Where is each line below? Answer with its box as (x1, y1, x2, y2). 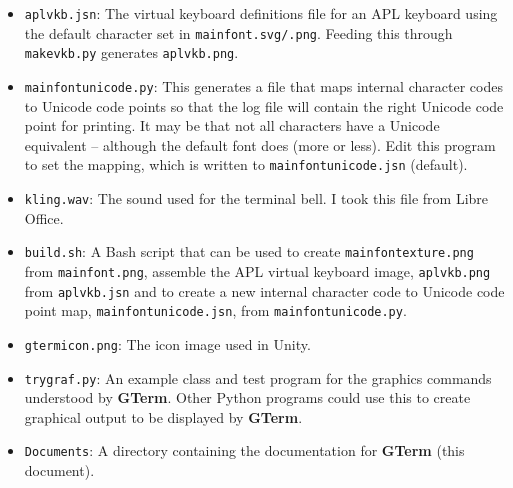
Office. (24, 207, 64, 228)
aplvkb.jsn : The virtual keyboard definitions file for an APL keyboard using (24, 3, 498, 23)
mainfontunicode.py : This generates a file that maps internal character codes (24, 75, 503, 96)
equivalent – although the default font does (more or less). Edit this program (24, 134, 496, 155)
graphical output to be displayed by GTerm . (24, 406, 303, 427)
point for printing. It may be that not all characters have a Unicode (24, 115, 440, 136)
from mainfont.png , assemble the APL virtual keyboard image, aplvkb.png (24, 260, 491, 281)
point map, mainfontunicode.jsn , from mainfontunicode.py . (24, 300, 407, 321)
